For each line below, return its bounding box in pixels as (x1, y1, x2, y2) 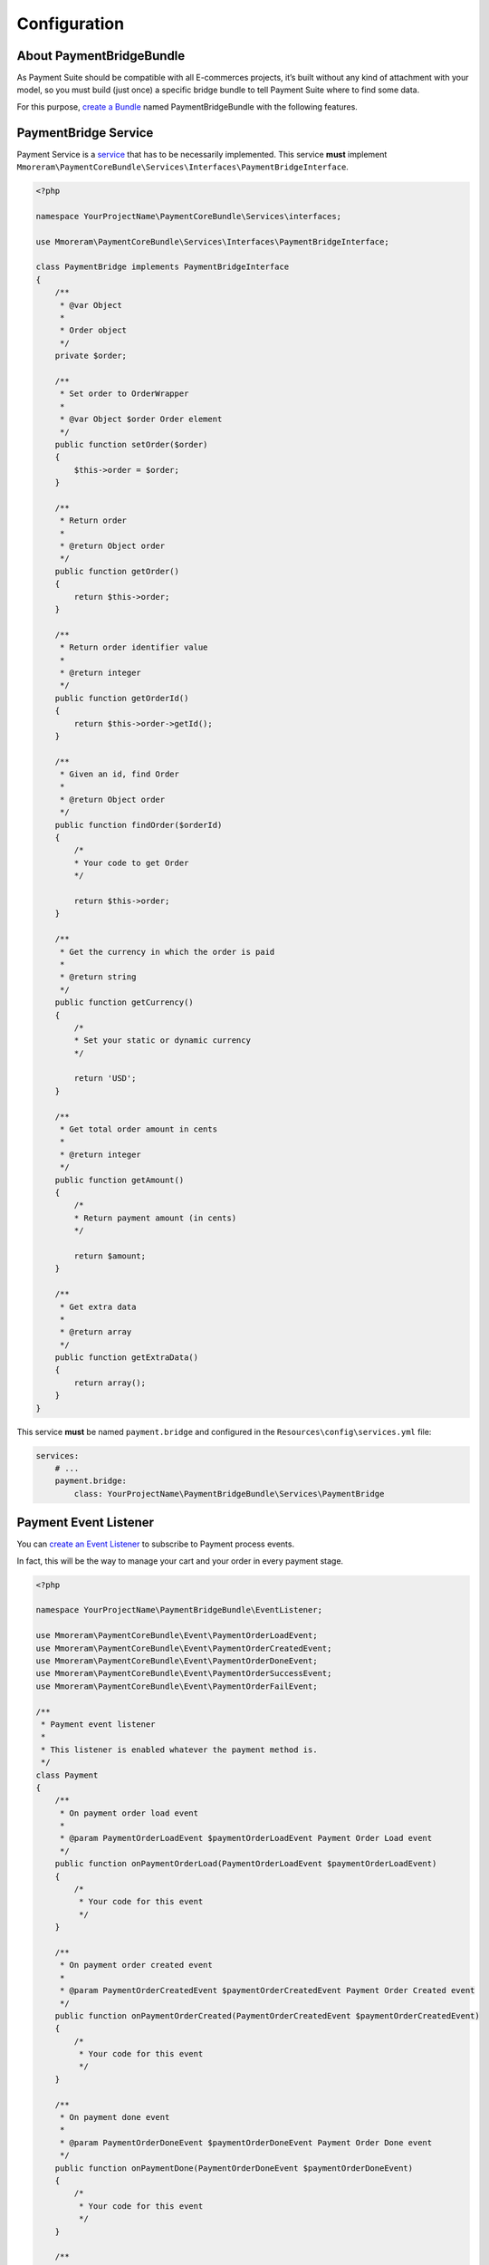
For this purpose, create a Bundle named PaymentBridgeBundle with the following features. (16, 101, 358, 112)
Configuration (16, 14, 125, 34)
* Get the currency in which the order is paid (59, 947, 275, 957)
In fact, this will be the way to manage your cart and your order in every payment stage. (16, 1555, 344, 1566)
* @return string (59, 972, 137, 982)
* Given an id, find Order (59, 769, 180, 779)
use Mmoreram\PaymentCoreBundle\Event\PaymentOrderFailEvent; (35, 1681, 318, 1692)
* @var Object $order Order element (59, 414, 223, 425)
